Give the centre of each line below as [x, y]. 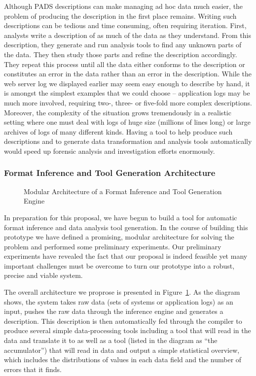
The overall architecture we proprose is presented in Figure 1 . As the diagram [122, 292]
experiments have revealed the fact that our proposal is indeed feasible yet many [126, 256]
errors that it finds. [33, 369]
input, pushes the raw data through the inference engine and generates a [114, 311]
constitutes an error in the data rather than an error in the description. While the [128, 74]
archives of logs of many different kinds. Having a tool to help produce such [118, 131]
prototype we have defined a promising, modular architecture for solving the [119, 237]
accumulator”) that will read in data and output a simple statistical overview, [122, 350]
